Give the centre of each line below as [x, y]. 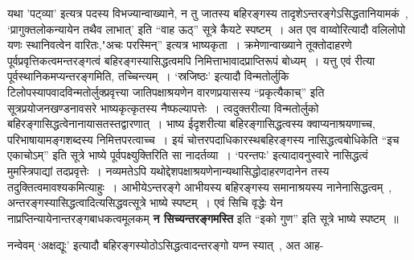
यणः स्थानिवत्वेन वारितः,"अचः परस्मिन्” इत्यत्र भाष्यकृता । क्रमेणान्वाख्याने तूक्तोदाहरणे [180, 45]
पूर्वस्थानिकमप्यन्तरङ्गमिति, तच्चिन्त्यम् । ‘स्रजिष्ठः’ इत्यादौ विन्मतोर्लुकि [148, 76]
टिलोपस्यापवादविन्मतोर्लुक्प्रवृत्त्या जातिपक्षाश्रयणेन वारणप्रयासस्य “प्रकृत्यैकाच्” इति [166, 91]
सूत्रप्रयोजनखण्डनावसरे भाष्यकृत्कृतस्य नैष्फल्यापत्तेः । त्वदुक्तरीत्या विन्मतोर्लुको [163, 107]
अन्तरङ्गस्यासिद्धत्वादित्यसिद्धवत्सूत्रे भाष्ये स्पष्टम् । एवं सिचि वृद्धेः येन [145, 202]
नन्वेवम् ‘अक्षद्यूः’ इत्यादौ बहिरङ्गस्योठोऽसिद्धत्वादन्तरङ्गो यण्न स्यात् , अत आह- [166, 245]
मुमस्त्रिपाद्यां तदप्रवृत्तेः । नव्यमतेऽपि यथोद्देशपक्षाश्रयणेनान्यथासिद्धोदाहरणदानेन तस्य [168, 170]
